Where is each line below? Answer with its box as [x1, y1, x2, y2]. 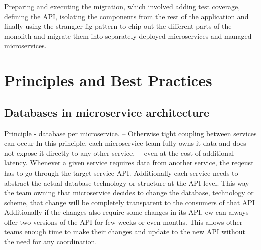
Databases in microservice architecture [4, 104, 210, 120]
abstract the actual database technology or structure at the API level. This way [4, 177, 249, 188]
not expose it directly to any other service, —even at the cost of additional [4, 147, 234, 158]
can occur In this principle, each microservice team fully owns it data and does [4, 138, 246, 148]
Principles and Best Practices [4, 70, 212, 91]
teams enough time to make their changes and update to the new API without [4, 226, 246, 237]
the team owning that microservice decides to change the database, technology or [4, 187, 254, 198]
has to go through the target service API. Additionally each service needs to [4, 167, 238, 178]
